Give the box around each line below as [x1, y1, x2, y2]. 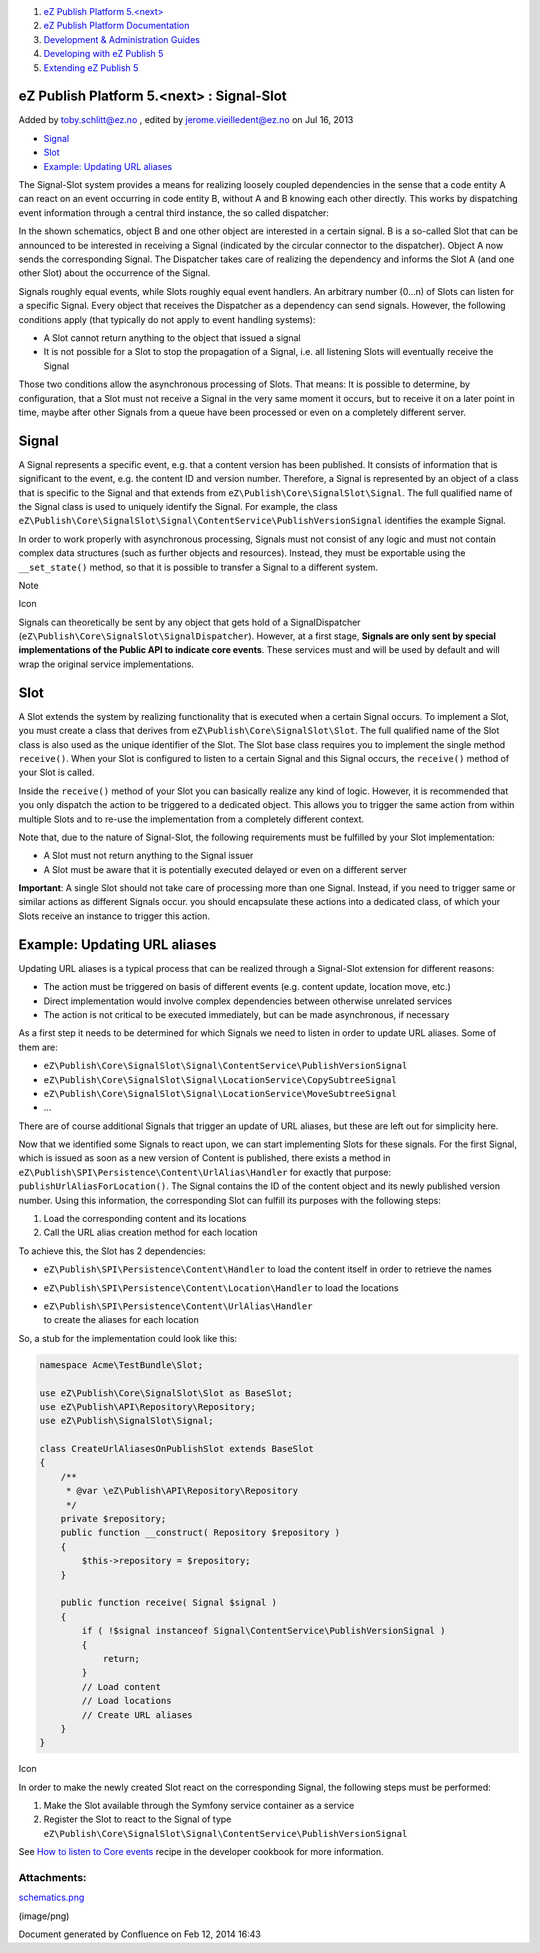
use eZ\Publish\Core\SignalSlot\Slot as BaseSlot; [39, 1387, 294, 1399]
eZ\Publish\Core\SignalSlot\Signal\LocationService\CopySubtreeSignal [43, 1074, 397, 1085]
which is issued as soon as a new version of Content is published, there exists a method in [18, 1152, 391, 1164]
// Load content [81, 1681, 162, 1692]
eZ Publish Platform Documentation [43, 20, 190, 32]
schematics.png [18, 1891, 85, 1904]
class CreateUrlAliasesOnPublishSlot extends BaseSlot [39, 1443, 314, 1455]
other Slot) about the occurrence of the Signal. [18, 267, 211, 279]
